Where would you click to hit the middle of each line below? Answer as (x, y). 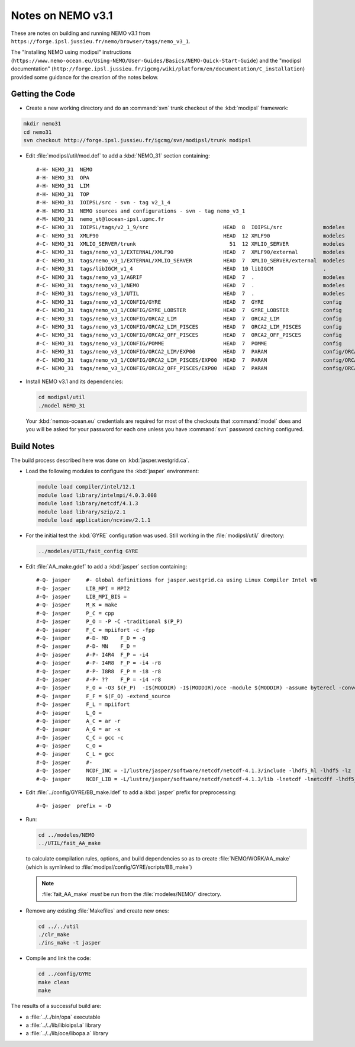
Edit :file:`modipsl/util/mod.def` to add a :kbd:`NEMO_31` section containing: (118, 156)
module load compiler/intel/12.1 (87, 487)
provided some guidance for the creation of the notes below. (85, 77)
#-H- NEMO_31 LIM (63, 186)
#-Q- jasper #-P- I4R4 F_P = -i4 (93, 655)
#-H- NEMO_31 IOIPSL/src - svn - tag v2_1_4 (104, 203)
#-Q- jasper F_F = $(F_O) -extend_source (104, 696)
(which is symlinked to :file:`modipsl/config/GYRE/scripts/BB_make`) (109, 867)
